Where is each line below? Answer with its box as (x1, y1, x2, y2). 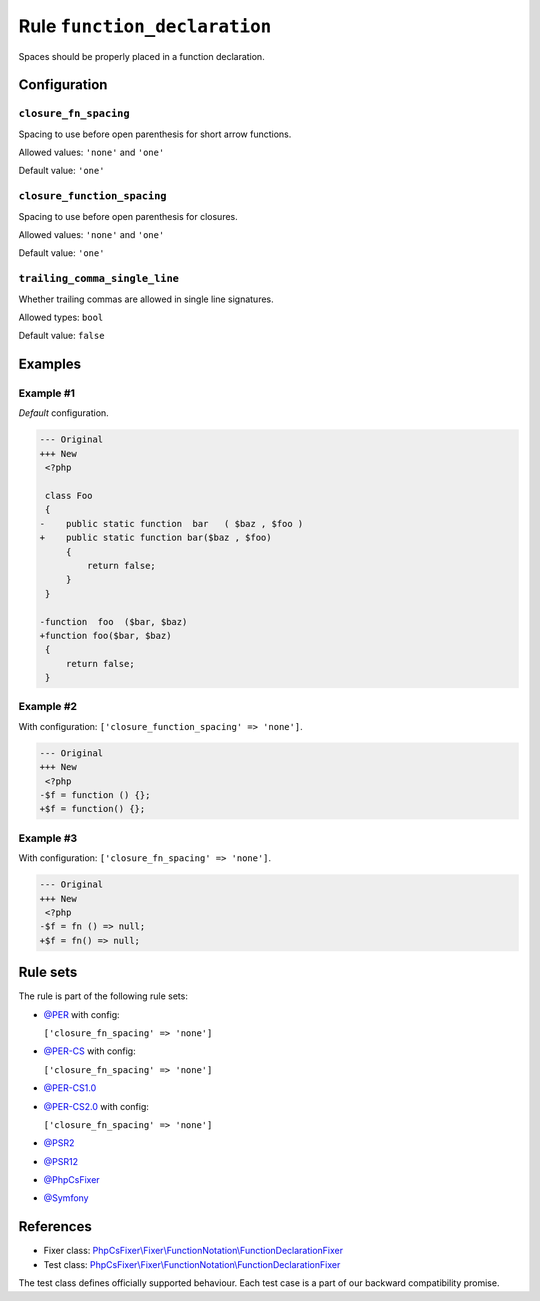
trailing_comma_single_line (18, 272, 180, 285)
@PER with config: (43, 1008, 120, 1020)
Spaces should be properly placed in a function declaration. (18, 50, 265, 62)
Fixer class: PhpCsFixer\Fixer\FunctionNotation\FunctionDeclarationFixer (43, 1245, 344, 1257)
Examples (18, 356, 82, 373)
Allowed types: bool (18, 311, 104, 323)
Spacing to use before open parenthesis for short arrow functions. (18, 128, 292, 140)
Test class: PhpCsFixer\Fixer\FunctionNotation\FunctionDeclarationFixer (43, 1258, 341, 1270)
